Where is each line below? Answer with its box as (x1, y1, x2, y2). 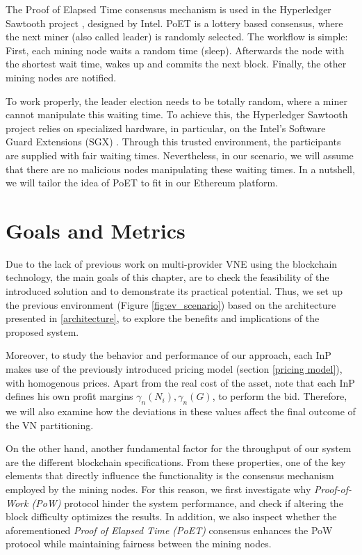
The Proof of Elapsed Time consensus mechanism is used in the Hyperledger (6, 2, 331, 16)
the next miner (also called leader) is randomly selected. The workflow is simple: (6, 29, 348, 44)
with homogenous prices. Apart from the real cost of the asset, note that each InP (6, 375, 355, 389)
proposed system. (6, 324, 79, 339)
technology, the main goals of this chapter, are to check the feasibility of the (6, 270, 329, 284)
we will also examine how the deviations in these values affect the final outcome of (6, 403, 356, 418)
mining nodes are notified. (6, 70, 117, 84)
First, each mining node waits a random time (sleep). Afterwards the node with (6, 42, 345, 57)
